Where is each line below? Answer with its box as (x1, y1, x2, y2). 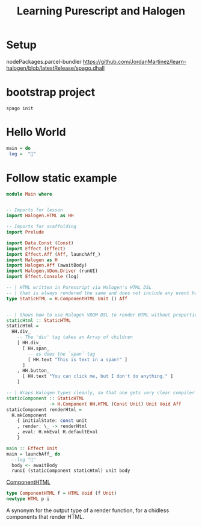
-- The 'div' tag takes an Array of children (17, 334, 133, 341)
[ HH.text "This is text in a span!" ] (28, 356, 128, 362)
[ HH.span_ (22, 345, 50, 351)
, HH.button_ (17, 368, 50, 374)
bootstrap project (6, 85, 96, 99)
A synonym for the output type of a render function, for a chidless (6, 507, 170, 514)
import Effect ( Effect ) (6, 246, 66, 252)
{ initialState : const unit (17, 418, 87, 424)
